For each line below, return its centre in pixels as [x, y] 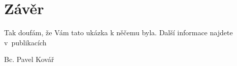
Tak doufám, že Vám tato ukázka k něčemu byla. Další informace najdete [118, 32]
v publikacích [25, 42]
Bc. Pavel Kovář [29, 59]
